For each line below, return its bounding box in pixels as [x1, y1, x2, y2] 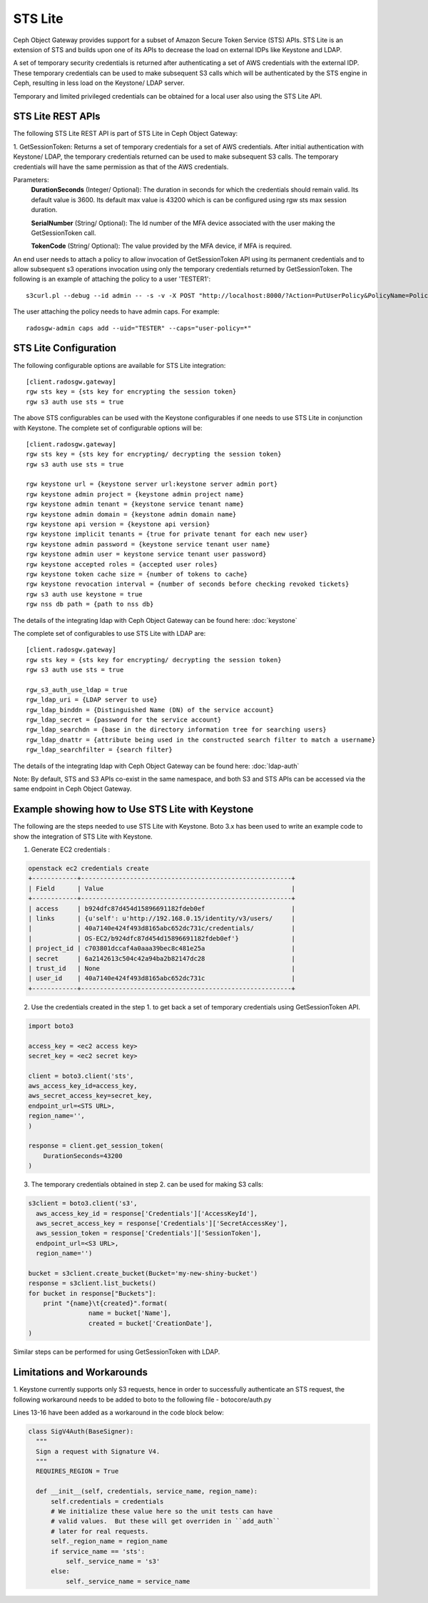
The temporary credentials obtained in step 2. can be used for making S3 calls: [31, 1180, 264, 1189]
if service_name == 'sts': [51, 1547, 146, 1555]
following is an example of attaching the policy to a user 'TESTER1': [13, 275, 210, 284]
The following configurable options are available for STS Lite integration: [13, 361, 226, 369]
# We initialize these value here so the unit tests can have [51, 1507, 273, 1516]
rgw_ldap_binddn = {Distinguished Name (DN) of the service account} [26, 706, 275, 714]
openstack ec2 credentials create [28, 864, 149, 873]
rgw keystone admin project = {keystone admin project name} [26, 490, 244, 498]
